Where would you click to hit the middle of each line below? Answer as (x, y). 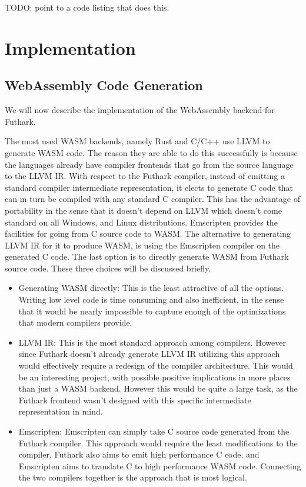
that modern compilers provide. (75, 322)
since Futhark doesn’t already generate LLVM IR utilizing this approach (149, 354)
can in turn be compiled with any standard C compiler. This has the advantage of (153, 199)
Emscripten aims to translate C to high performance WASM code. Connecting (160, 466)
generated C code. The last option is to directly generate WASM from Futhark (147, 256)
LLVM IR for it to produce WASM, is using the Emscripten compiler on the (142, 245)
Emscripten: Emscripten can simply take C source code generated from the (154, 431)
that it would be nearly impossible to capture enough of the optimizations (152, 311)
